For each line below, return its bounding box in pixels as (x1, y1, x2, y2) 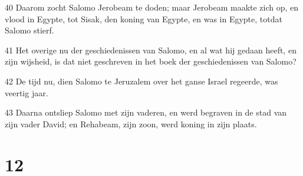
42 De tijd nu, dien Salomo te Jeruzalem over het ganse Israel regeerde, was (5, 75, 278, 87)
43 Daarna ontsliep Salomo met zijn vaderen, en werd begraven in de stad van (5, 106, 287, 119)
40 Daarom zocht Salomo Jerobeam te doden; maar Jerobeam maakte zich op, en (5, 1, 299, 13)
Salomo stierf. (5, 24, 54, 36)
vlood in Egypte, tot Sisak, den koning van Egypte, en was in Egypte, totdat (5, 12, 282, 25)
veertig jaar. (5, 86, 48, 99)
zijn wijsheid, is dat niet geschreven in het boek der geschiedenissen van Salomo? (5, 55, 297, 67)
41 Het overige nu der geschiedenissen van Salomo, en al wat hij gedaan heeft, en (5, 43, 297, 56)
